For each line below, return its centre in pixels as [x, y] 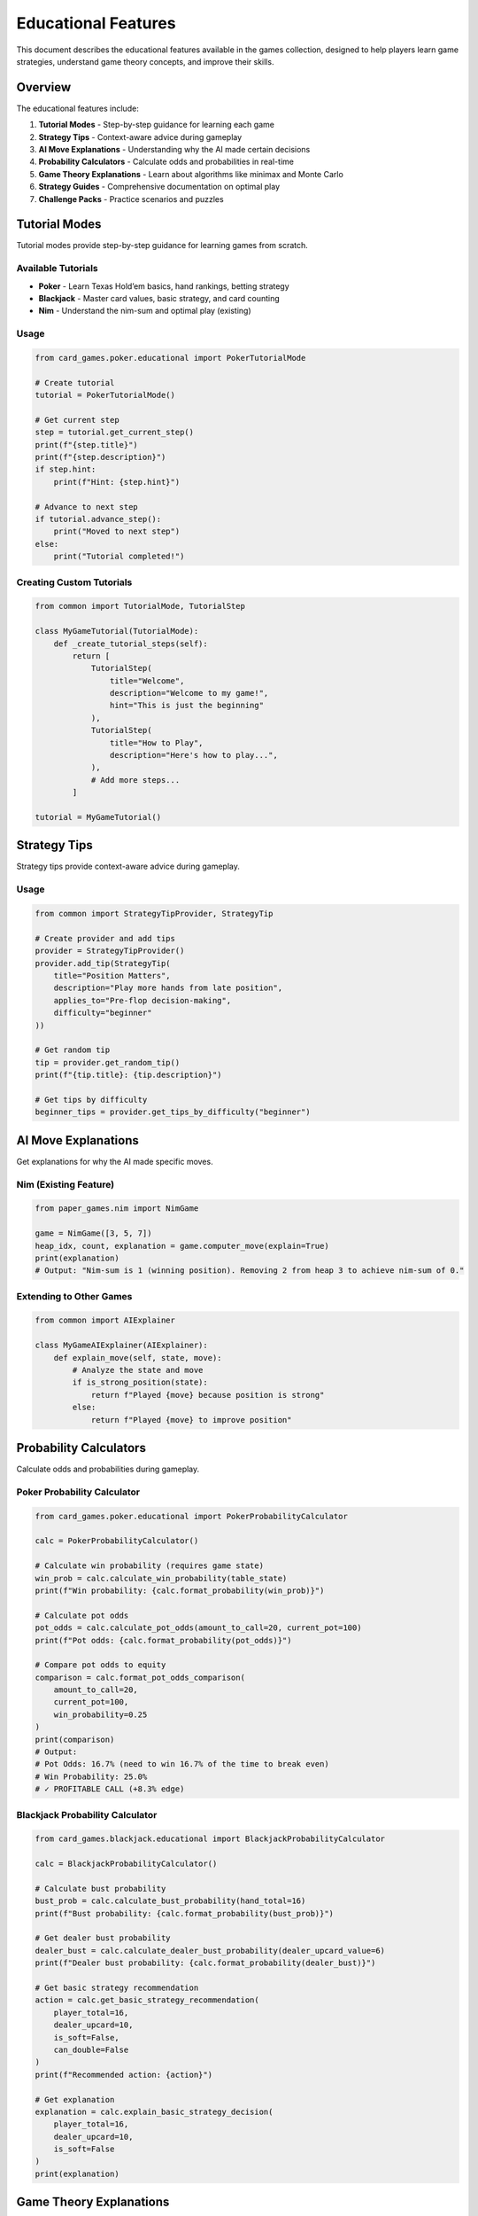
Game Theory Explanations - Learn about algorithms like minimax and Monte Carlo [191, 174]
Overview [44, 87]
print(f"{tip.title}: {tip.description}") [128, 1075]
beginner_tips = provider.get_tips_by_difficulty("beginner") [173, 1112]
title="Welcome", [147, 681]
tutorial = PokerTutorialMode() [105, 395]
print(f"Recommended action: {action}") [123, 2075]
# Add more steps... [135, 780]
